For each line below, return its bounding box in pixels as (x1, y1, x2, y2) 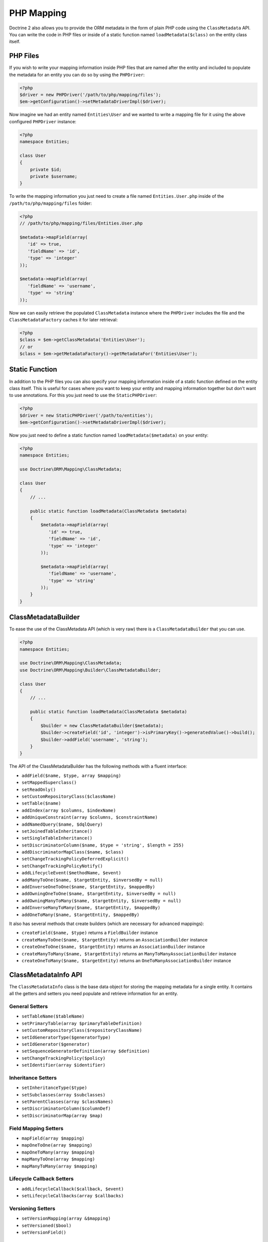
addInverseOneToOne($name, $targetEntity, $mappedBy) (21, 884, 155, 890)
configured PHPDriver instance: (9, 118, 76, 124)
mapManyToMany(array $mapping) (21, 1163, 98, 1169)
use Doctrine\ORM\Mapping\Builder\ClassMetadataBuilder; (19, 667, 161, 673)
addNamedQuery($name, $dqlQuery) (21, 821, 103, 827)
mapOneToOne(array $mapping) (21, 1143, 93, 1148)
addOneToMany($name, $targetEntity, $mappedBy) (21, 912, 140, 918)
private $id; (30, 166, 62, 172)
